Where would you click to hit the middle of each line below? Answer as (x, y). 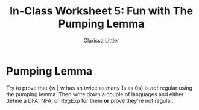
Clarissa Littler (101, 40)
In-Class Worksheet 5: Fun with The (101, 11)
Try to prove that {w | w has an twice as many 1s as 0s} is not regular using (99, 88)
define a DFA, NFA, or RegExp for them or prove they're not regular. (90, 100)
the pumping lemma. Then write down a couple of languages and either (95, 94)
